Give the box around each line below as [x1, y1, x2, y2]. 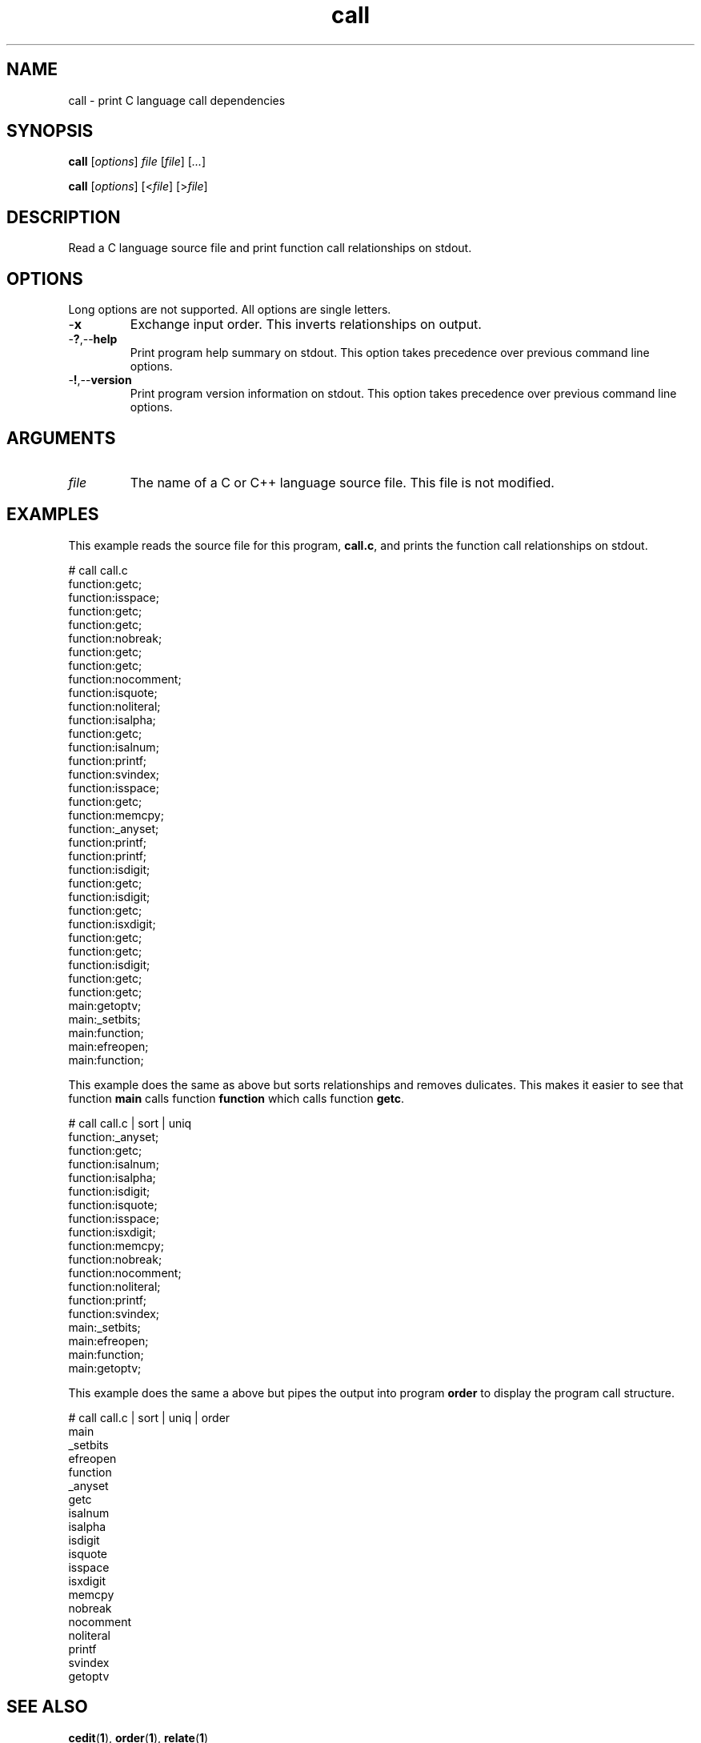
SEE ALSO [6, 1697, 88, 1717]
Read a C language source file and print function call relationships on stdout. [68, 241, 472, 255]
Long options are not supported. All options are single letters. [68, 303, 391, 317]
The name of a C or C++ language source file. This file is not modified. [130, 474, 555, 491]
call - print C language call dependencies [68, 93, 286, 107]
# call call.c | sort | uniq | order [68, 1410, 230, 1424]
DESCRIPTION [6, 206, 121, 227]
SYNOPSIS [6, 121, 94, 142]
